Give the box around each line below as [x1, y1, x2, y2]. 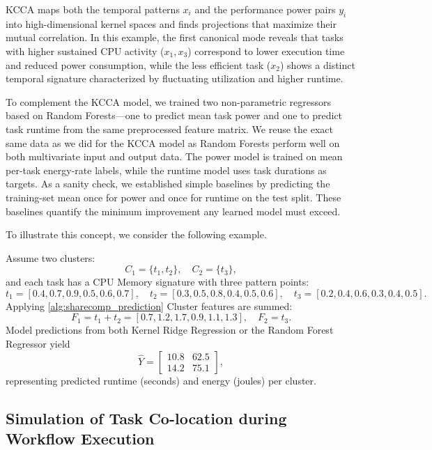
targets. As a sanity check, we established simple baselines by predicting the [6, 176, 330, 191]
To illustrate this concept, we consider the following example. [6, 227, 267, 242]
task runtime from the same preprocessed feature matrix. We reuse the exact [6, 121, 333, 136]
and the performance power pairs [194, 2, 336, 16]
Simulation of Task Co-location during [6, 407, 287, 428]
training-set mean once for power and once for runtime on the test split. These [6, 189, 341, 204]
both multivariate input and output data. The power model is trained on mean [6, 149, 343, 164]
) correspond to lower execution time [187, 43, 345, 58]
